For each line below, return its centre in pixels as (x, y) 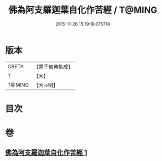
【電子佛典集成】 (53, 67)
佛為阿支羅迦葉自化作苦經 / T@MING (83, 10)
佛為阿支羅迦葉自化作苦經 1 (46, 153)
